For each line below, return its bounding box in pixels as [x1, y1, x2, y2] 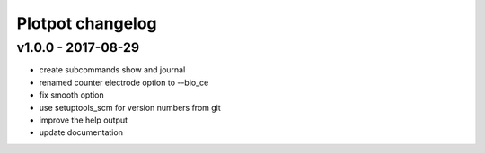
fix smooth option [39, 89, 104, 100]
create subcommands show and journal [39, 64, 186, 75]
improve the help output [39, 115, 128, 125]
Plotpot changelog [16, 13, 157, 33]
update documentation [39, 127, 123, 138]
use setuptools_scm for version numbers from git [39, 102, 222, 113]
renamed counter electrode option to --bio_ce [39, 77, 209, 88]
